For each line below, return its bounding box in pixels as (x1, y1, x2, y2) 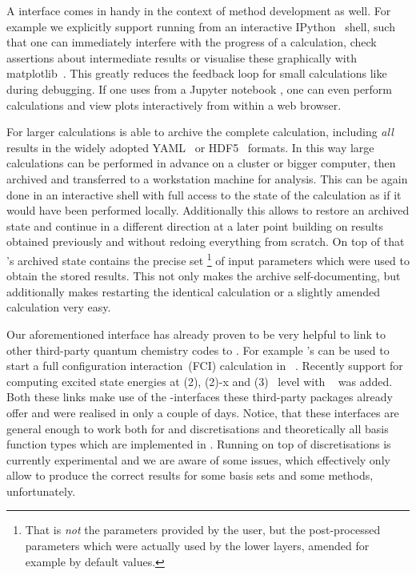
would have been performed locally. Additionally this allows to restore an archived (6, 202, 410, 219)
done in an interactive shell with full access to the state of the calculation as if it (6, 186, 402, 203)
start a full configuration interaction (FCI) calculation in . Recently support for (6, 357, 403, 374)
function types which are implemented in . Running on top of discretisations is (6, 436, 391, 452)
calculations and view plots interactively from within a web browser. (6, 96, 342, 113)
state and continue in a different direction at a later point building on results (6, 217, 383, 234)
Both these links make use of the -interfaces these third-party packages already (6, 388, 393, 405)
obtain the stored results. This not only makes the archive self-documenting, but (6, 267, 401, 284)
